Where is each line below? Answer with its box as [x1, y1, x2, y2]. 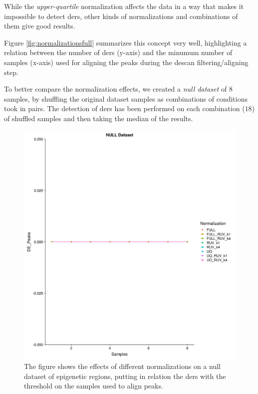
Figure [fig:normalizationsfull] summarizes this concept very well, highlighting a [4, 37, 247, 48]
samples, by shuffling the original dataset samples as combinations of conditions [4, 93, 248, 104]
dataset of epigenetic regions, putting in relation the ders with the [24, 370, 226, 381]
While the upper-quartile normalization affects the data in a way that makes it [4, 1, 244, 11]
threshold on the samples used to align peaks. [24, 380, 163, 391]
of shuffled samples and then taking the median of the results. [4, 113, 193, 123]
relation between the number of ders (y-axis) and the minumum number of [4, 47, 233, 58]
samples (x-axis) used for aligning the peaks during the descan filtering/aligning [4, 57, 249, 67]
